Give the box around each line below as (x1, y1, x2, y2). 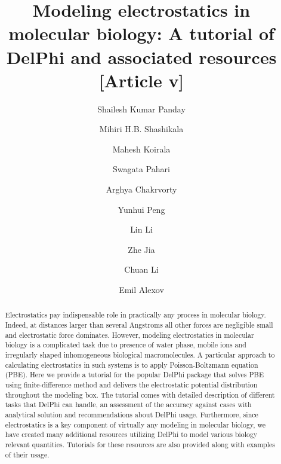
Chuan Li (124, 263, 159, 276)
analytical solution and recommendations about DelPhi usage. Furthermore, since (5, 409, 258, 419)
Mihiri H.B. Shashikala (99, 123, 184, 135)
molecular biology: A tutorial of (8, 21, 274, 45)
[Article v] (98, 68, 184, 92)
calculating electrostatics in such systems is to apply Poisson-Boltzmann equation (5, 359, 258, 370)
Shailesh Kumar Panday (97, 102, 186, 115)
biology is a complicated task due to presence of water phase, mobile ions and (5, 340, 246, 350)
